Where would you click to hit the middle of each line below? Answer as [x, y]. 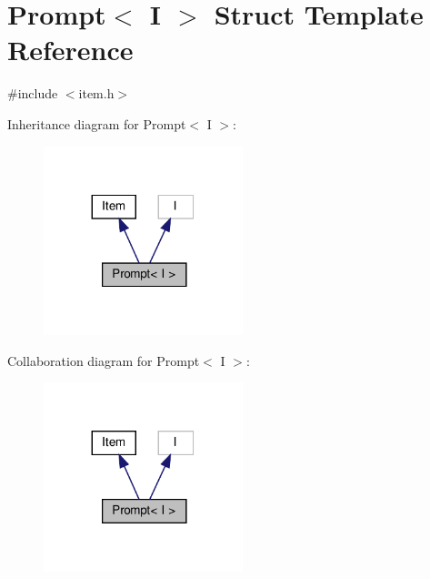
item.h [96, 93]
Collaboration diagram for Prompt [104, 360]
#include [33, 93]
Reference [70, 50]
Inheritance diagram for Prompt [97, 123]
